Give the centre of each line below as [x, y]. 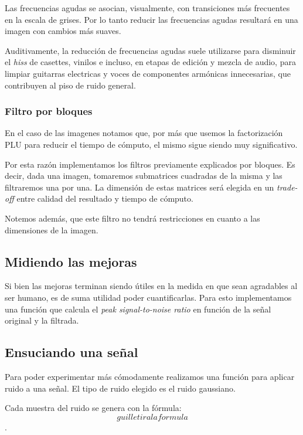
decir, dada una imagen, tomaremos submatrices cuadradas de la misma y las [144, 176]
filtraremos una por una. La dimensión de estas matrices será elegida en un [139, 187]
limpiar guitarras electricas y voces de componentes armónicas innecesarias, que [148, 73]
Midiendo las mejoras [71, 261]
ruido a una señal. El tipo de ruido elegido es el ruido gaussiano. [120, 388]
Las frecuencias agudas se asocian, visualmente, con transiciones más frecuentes [147, 8]
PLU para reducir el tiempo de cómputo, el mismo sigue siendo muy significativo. [151, 144]
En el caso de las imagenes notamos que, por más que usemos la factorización [144, 133]
